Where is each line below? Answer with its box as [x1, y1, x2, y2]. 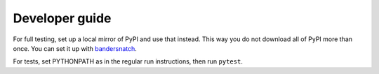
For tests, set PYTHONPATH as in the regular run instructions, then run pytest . [13, 57, 244, 66]
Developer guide [13, 10, 112, 26]
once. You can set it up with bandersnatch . [13, 44, 137, 52]
